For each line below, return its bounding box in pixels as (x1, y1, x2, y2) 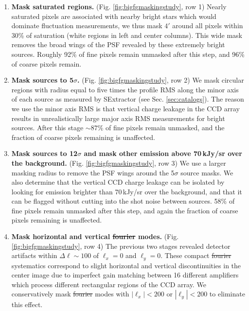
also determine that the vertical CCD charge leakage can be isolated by (11, 177, 225, 187)
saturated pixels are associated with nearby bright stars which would (11, 11, 216, 21)
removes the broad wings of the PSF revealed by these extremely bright (11, 39, 225, 50)
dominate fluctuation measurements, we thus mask (11, 20, 162, 31)
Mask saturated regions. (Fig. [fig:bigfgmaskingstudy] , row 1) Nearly (11, 1, 227, 11)
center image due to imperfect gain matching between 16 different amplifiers (11, 270, 239, 280)
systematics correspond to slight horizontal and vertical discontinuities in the (11, 260, 241, 270)
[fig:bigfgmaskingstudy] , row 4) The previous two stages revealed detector (11, 241, 231, 251)
